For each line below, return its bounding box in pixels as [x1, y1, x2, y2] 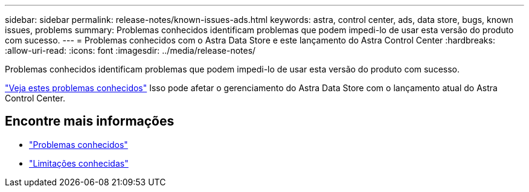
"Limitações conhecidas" [29, 158, 129, 168]
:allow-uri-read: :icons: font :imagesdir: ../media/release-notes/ [5, 45, 256, 56]
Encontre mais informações [5, 114, 175, 129]
